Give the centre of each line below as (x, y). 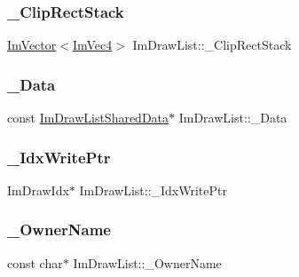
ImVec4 (92, 45)
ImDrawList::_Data (233, 118)
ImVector (32, 45)
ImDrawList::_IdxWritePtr (153, 190)
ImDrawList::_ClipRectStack (212, 45)
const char (35, 262)
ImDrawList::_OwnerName (147, 262)
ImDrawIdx (38, 190)
